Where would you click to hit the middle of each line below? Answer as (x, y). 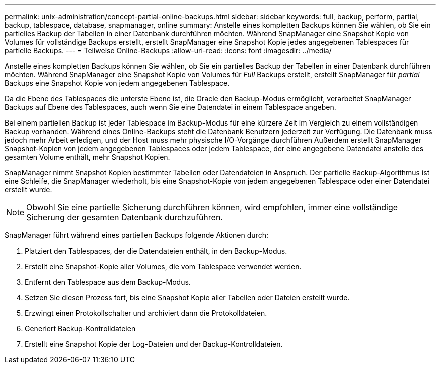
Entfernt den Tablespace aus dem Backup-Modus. (108, 282)
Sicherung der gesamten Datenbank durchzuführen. (124, 217)
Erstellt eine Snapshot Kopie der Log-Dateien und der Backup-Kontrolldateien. (154, 344)
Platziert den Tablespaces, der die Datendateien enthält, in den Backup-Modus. (156, 251)
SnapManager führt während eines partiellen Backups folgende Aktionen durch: (136, 235)
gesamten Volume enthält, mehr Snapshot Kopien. (87, 157)
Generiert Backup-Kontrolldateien (80, 329)
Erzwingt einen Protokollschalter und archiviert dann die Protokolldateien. (146, 313)
